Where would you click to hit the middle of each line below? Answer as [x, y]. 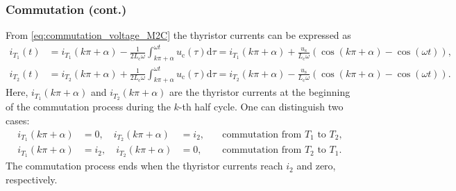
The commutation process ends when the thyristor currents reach [144, 166]
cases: [18, 120]
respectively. [32, 179]
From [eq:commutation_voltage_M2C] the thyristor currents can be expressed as [178, 35]
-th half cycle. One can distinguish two [261, 107]
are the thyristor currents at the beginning [260, 92]
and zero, [316, 166]
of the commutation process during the [88, 107]
